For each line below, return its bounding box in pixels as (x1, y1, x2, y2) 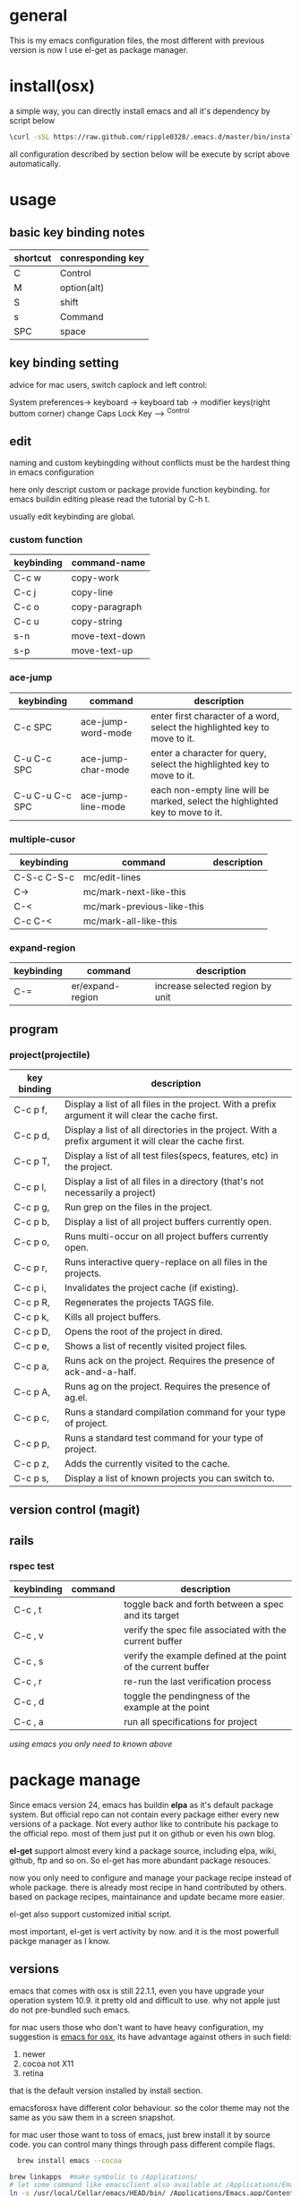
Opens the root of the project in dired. (64, 1325, 223, 1338)
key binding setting (9, 356, 119, 371)
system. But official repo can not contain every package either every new (9, 1809, 279, 1820)
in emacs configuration (9, 467, 95, 478)
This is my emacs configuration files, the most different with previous (9, 35, 265, 46)
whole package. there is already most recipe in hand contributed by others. (9, 1882, 287, 1892)
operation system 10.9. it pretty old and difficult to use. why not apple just (9, 1994, 280, 2005)
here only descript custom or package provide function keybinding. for (9, 485, 271, 495)
